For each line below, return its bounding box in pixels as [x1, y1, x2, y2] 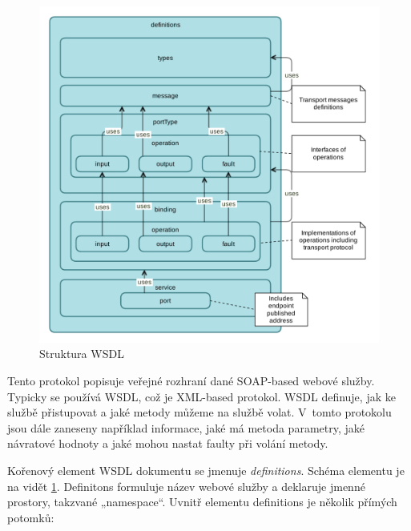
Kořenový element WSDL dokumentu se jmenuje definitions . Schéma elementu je [7, 462, 405, 479]
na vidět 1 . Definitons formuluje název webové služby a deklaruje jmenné [7, 477, 365, 494]
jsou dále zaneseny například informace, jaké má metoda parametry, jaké [7, 419, 365, 436]
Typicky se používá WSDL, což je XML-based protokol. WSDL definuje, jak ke [7, 388, 396, 404]
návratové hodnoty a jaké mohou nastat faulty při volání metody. [7, 435, 328, 452]
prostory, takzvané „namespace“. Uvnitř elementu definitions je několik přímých [7, 493, 397, 510]
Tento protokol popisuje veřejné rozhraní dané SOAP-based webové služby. [7, 372, 375, 389]
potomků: [7, 509, 54, 525]
